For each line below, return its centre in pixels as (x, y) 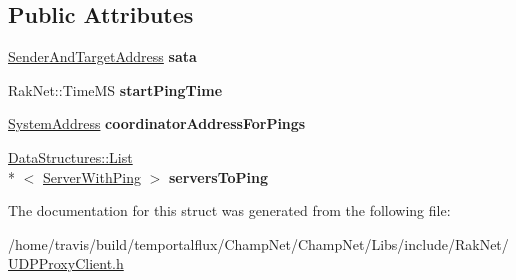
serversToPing (218, 176)
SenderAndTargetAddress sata (102, 56)
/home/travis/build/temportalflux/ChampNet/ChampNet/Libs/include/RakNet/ (258, 243)
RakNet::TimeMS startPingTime (115, 89)
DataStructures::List (70, 156)
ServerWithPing (92, 176)
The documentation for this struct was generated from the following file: (229, 210)
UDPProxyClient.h (66, 263)
